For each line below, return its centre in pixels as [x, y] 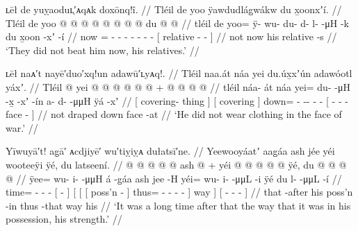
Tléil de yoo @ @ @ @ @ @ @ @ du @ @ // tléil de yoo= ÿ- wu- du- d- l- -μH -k [177, 23]
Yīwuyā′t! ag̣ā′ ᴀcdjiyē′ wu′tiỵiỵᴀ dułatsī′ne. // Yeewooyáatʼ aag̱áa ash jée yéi [170, 151]
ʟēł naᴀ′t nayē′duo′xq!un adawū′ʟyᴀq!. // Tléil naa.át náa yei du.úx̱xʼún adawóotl [179, 73]
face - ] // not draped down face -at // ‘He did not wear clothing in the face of [174, 114]
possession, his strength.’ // [64, 219]
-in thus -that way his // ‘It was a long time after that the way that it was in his [178, 205]
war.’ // [22, 127]
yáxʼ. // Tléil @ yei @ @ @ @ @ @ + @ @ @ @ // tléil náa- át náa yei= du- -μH [178, 86]
